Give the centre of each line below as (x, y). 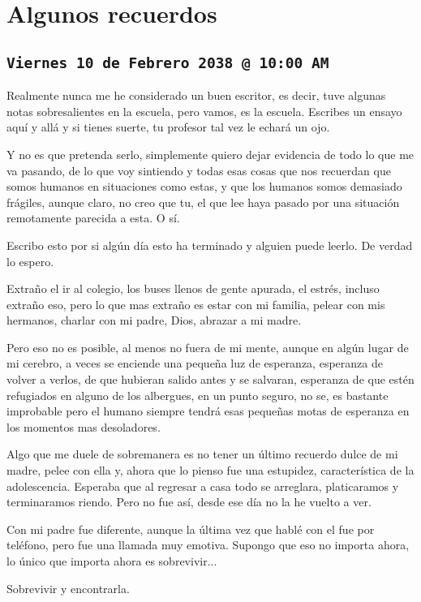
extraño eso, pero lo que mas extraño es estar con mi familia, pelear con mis (196, 304)
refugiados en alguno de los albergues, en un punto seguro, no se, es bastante (198, 395)
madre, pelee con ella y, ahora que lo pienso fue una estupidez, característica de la (210, 470)
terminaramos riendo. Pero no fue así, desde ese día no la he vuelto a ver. (189, 502)
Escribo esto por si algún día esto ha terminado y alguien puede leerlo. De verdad (210, 245)
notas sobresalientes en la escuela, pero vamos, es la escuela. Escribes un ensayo (204, 111)
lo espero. (30, 261)
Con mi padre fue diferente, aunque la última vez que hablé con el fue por (191, 529)
